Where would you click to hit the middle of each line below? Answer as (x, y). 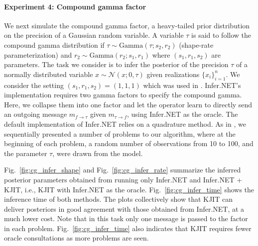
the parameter (26, 153)
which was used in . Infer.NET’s (192, 85)
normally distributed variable (49, 74)
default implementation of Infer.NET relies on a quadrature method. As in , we (125, 123)
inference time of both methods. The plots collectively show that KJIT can (118, 199)
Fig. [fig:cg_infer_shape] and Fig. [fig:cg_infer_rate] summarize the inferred (123, 170)
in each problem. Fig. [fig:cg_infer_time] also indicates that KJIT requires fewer (128, 228)
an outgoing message (36, 114)
